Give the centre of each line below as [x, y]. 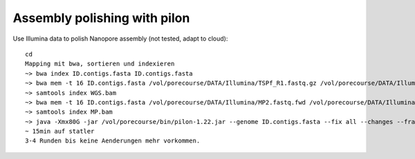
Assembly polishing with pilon [101, 18]
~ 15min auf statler [60, 131]
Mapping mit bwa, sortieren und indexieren [100, 64]
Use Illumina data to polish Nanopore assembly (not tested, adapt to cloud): [120, 39]
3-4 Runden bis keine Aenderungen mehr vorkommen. [113, 141]
